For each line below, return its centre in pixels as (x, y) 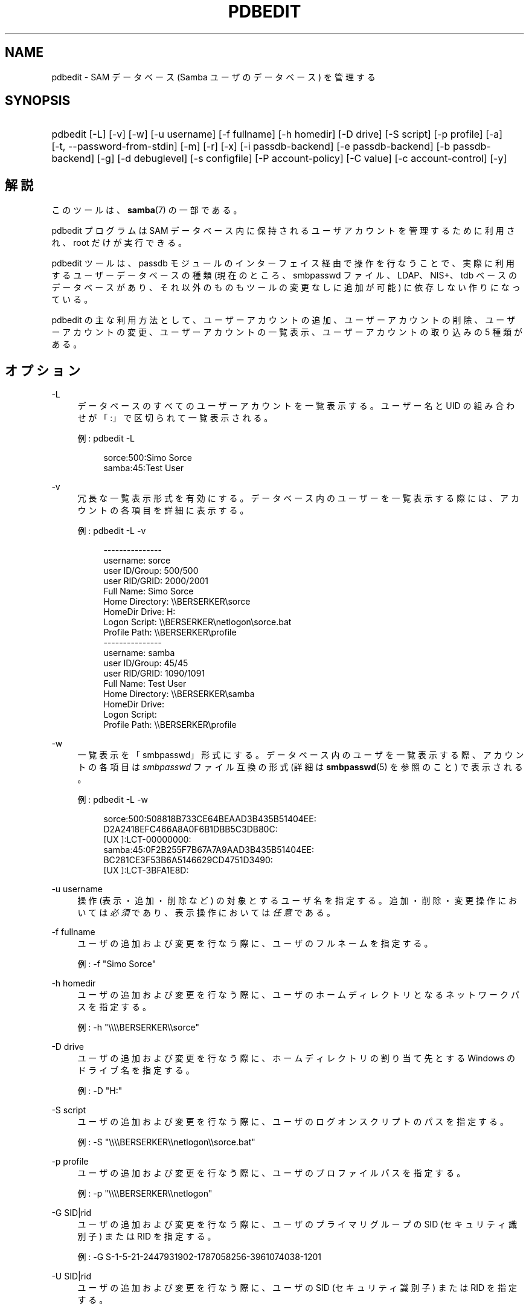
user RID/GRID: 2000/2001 (156, 581)
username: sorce (137, 561)
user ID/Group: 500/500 (151, 571)
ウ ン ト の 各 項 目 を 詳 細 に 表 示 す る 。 (163, 510)
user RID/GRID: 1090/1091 (154, 674)
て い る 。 (72, 300)
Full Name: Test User (145, 684)
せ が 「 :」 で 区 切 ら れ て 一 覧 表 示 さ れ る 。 (175, 418)
